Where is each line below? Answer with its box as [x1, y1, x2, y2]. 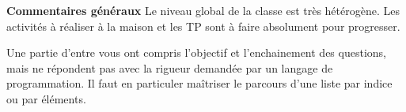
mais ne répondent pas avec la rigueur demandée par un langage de [6, 59, 333, 76]
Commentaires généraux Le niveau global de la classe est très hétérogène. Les [6, 2, 400, 18]
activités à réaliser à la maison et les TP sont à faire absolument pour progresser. [6, 17, 400, 34]
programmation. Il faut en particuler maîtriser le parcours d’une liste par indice [6, 75, 393, 91]
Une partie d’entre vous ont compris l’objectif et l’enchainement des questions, [6, 44, 386, 61]
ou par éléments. [6, 90, 86, 106]
